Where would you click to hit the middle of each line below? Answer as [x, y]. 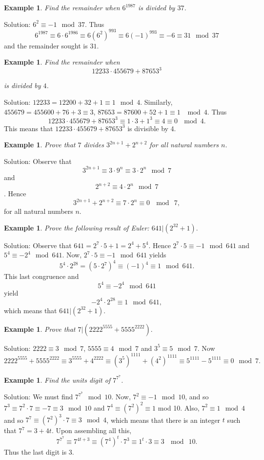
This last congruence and [41, 276]
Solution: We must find [39, 397]
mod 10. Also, [179, 407]
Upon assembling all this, [94, 430]
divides [94, 145]
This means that [29, 128]
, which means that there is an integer [163, 419]
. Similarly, [156, 102]
